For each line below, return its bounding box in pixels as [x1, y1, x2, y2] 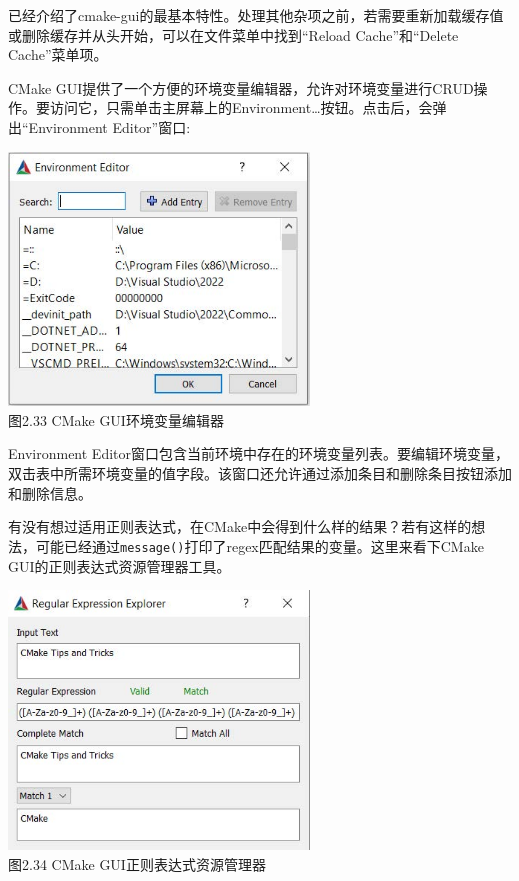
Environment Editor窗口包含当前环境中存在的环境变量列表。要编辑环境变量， [8, 443, 510, 464]
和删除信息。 [8, 482, 92, 503]
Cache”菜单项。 [8, 44, 108, 65]
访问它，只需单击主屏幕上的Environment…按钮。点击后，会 [49, 97, 433, 118]
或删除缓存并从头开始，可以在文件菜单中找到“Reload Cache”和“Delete [8, 24, 459, 45]
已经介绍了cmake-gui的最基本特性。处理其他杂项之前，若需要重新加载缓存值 [8, 5, 504, 25]
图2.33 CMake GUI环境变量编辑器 [8, 409, 224, 430]
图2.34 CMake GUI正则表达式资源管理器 [8, 853, 266, 874]
